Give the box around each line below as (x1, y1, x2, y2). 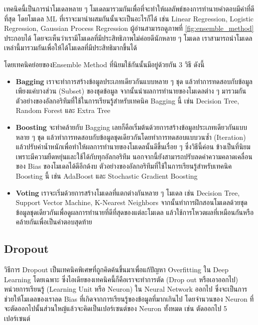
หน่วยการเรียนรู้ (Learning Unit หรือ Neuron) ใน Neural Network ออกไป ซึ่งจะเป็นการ (4, 284, 248, 294)
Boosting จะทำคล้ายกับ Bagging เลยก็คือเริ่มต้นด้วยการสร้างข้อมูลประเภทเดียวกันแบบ (15, 121, 247, 132)
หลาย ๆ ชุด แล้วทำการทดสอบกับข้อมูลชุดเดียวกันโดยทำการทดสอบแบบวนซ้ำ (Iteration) (15, 131, 246, 142)
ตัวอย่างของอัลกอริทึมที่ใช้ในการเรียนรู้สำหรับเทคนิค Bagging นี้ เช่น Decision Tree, (15, 95, 240, 106)
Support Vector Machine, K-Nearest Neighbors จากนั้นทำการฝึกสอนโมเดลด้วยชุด (15, 197, 248, 208)
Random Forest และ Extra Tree (15, 105, 111, 115)
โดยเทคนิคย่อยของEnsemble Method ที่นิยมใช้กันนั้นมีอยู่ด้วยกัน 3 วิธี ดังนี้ (4, 59, 205, 69)
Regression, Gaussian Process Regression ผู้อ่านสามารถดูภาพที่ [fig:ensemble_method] (4, 23, 254, 33)
